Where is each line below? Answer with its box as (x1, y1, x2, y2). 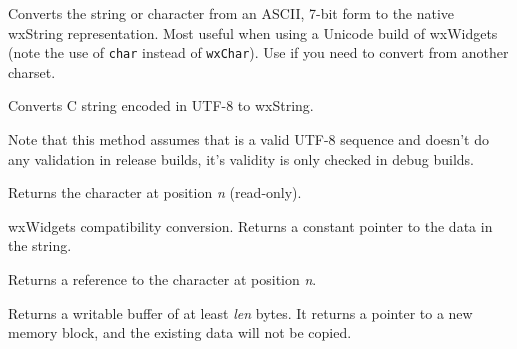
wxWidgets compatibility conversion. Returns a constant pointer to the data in (8, 215, 493, 236)
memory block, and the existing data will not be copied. (8, 322, 352, 343)
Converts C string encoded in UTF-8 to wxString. (8, 95, 314, 116)
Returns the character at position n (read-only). (8, 182, 302, 203)
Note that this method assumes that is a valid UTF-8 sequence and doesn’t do (8, 129, 489, 150)
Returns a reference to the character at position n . (8, 269, 317, 289)
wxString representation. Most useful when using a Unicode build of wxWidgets (8, 22, 498, 43)
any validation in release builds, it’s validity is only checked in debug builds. (8, 148, 474, 169)
